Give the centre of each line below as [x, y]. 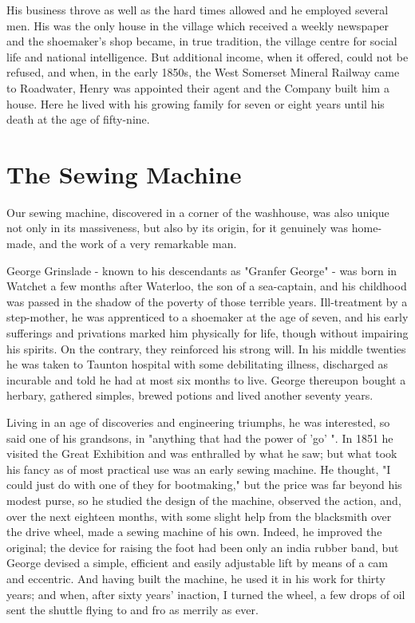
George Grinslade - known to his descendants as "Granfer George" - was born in [202, 270]
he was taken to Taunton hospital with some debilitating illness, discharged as [198, 364]
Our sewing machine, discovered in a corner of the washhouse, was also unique [198, 212]
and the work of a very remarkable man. [138, 244]
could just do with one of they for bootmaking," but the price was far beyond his [204, 485]
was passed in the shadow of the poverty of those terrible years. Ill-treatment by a [207, 301]
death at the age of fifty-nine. [78, 119]
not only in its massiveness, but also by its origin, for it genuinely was [178, 228]
